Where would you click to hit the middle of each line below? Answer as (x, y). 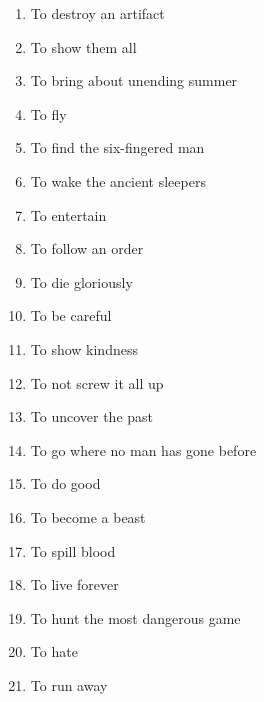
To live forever (74, 584)
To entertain (68, 214)
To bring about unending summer (134, 80)
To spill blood (73, 550)
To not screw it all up (97, 382)
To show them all (83, 46)
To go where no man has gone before (143, 449)
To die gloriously (81, 281)
